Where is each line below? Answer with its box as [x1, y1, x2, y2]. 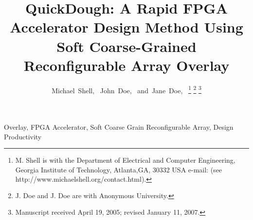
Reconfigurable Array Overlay [23, 55, 230, 75]
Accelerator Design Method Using [10, 17, 243, 37]
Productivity [4, 131, 42, 141]
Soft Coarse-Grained [56, 36, 197, 56]
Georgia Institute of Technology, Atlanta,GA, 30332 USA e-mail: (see [15, 164, 222, 174]
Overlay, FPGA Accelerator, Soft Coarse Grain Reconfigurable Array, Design [4, 121, 234, 132]
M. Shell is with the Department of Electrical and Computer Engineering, [15, 155, 235, 165]
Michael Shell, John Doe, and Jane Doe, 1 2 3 [52, 84, 201, 95]
